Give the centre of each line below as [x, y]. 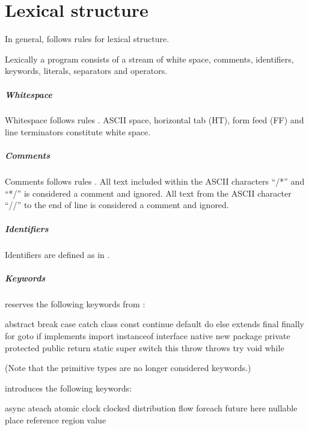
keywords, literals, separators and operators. [86, 71]
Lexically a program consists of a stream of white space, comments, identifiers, [149, 59]
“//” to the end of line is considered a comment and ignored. [117, 205]
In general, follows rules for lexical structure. [87, 39]
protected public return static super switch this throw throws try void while [145, 347]
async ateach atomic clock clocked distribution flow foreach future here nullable [151, 408]
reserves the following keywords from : [75, 303]
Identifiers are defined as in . [57, 254]
